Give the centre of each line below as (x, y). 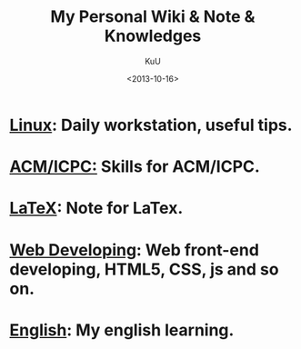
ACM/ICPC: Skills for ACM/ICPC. (135, 167)
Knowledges (153, 36)
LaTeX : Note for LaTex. (96, 209)
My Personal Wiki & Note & (153, 17)
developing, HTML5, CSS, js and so (144, 269)
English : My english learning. (122, 330)
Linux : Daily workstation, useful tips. (151, 125)
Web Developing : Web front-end (134, 249)
